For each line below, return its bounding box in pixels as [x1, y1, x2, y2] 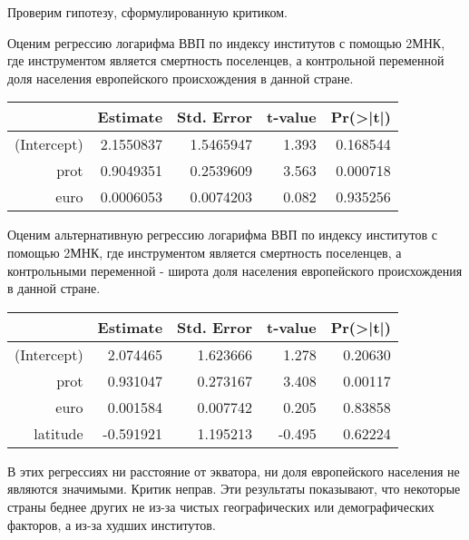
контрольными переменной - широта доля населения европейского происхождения [7, 260, 463, 280]
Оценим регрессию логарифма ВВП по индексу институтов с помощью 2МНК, [7, 33, 445, 52]
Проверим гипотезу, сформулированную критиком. [7, 3, 288, 21]
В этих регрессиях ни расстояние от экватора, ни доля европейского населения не [7, 461, 460, 480]
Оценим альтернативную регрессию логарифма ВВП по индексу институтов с [7, 225, 437, 244]
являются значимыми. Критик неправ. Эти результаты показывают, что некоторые [7, 479, 461, 498]
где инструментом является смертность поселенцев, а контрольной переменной [7, 51, 445, 70]
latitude [34, 422, 83, 444]
